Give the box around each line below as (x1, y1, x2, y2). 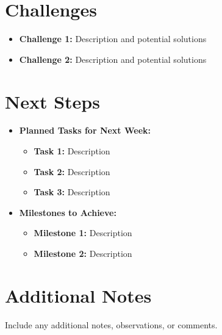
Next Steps (5, 88, 100, 113)
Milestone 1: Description (34, 226, 132, 239)
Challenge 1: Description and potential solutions (19, 32, 207, 45)
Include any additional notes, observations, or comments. (5, 318, 218, 331)
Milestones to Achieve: (19, 206, 116, 218)
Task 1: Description (34, 145, 110, 157)
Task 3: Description (34, 186, 110, 198)
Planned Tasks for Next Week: (19, 124, 151, 137)
